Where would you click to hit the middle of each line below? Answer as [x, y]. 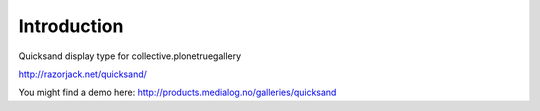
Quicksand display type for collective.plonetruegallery [130, 56]
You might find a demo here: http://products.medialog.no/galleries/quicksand [177, 92]
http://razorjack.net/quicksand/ [82, 74]
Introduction [71, 26]
